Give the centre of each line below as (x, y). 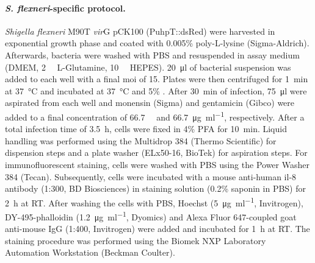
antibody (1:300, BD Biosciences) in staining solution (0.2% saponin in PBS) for (155, 188)
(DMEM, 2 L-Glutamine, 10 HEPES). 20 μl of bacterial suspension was (148, 67)
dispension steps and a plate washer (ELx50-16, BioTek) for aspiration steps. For (156, 153)
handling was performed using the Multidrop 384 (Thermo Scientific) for (141, 140)
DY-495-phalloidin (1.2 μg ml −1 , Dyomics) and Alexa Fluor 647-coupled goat (151, 216)
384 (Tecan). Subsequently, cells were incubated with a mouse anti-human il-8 (151, 176)
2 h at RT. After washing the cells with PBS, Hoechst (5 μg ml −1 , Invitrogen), (154, 202)
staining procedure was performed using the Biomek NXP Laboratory (136, 240)
